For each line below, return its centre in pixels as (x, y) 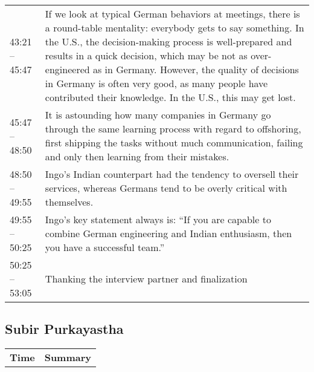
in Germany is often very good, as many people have (156, 83)
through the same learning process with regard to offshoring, (173, 129)
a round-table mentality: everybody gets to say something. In (175, 28)
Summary (68, 357)
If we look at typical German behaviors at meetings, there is (172, 14)
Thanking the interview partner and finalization (146, 279)
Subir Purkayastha (64, 329)
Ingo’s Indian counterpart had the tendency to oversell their (172, 174)
